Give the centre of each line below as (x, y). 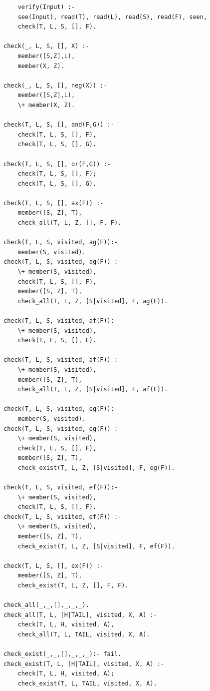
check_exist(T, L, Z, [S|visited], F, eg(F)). (96, 468)
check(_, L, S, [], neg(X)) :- (55, 85)
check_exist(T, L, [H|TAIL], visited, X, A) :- (84, 664)
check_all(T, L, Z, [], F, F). (70, 223)
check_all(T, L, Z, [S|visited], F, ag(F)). (93, 301)
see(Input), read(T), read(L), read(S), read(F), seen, (112, 17)
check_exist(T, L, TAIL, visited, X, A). (87, 683)
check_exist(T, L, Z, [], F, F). (73, 586)
